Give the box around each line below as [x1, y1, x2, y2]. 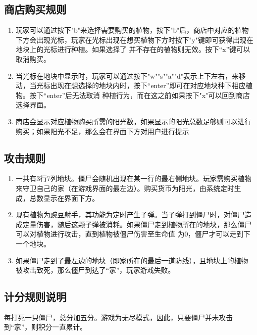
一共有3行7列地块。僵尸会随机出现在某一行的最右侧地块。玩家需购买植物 [15, 173, 252, 184]
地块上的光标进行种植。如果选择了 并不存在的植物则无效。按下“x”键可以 [15, 44, 251, 54]
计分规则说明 [4, 289, 66, 304]
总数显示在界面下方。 [29, 192, 99, 203]
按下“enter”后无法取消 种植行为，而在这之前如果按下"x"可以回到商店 [29, 90, 250, 100]
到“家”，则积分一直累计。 [4, 322, 87, 332]
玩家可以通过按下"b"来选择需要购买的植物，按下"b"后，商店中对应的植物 [15, 25, 249, 35]
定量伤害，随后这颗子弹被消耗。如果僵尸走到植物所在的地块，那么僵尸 [22, 219, 252, 229]
